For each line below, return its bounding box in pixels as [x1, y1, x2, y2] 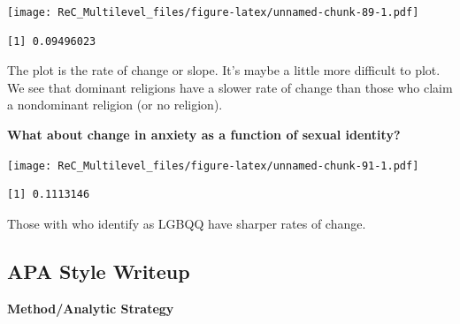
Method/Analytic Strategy [7, 298, 174, 317]
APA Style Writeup [7, 257, 190, 284]
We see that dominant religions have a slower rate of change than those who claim [7, 78, 453, 96]
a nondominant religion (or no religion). [7, 95, 223, 114]
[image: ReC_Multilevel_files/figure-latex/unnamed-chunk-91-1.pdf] [7, 159, 419, 172]
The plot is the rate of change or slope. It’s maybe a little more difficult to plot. [7, 61, 441, 79]
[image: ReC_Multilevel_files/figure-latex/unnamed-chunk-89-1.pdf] [7, 6, 419, 19]
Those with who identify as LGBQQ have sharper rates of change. [7, 214, 366, 232]
